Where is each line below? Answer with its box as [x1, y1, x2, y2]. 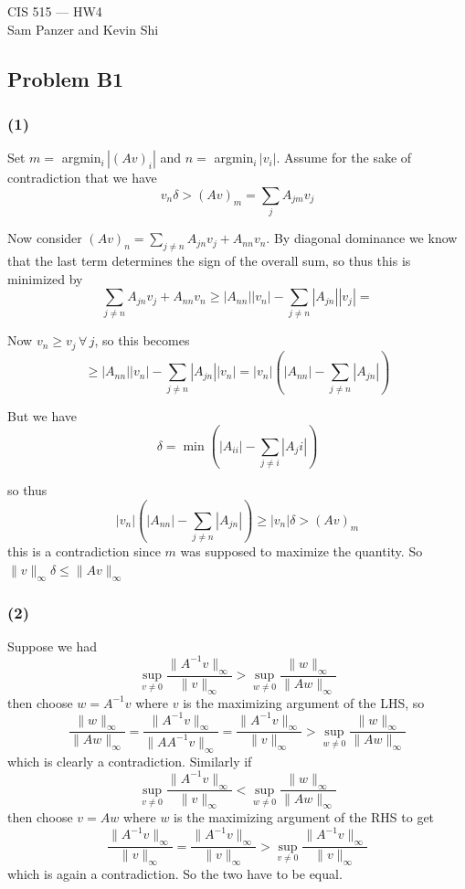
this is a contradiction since [7, 542, 161, 561]
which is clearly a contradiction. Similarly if [7, 751, 252, 770]
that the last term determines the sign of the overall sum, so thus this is [7, 250, 411, 270]
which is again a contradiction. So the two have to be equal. [7, 864, 343, 884]
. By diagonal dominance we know [266, 228, 458, 248]
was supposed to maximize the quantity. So [180, 542, 423, 561]
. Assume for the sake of [276, 148, 412, 167]
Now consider [7, 228, 82, 248]
